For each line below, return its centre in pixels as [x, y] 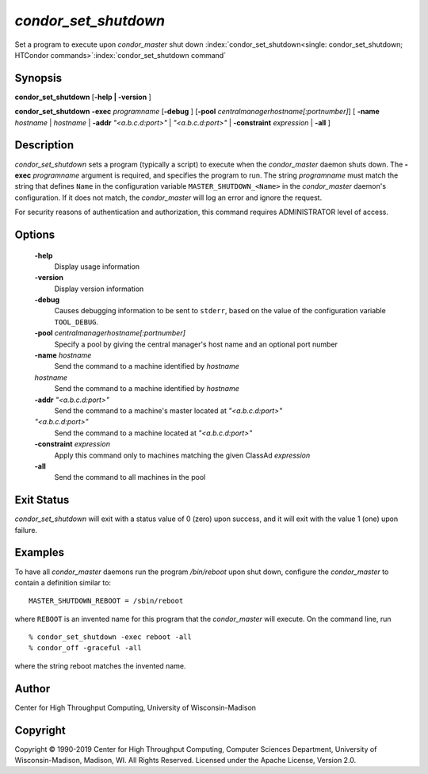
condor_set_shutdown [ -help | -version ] [83, 97]
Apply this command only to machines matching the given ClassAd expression [182, 455]
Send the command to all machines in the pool [130, 477]
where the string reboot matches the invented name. [100, 665]
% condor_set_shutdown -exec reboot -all [110, 637]
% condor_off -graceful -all [85, 648]
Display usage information [97, 266]
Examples [40, 552]
